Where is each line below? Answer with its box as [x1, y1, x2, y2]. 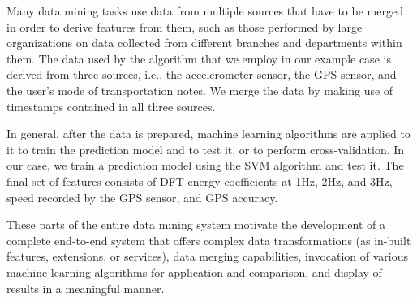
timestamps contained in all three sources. [6, 97, 216, 114]
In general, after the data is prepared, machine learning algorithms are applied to [6, 125, 411, 142]
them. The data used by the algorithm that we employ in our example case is [6, 50, 391, 67]
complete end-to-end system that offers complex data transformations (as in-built [6, 231, 411, 248]
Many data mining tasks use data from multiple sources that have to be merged [6, 2, 403, 19]
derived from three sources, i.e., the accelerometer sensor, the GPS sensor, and [6, 66, 397, 83]
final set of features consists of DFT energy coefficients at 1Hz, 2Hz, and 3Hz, [6, 172, 393, 189]
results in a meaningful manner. [6, 279, 165, 296]
